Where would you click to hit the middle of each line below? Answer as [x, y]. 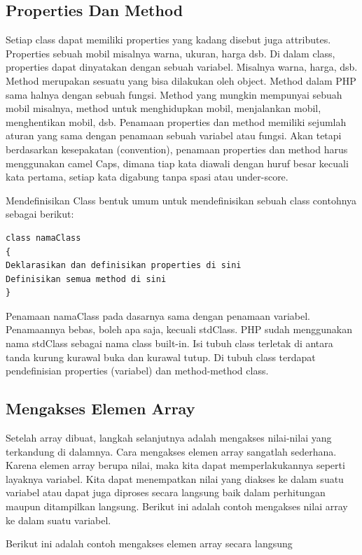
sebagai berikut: [40, 214]
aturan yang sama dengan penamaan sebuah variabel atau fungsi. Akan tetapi [174, 135]
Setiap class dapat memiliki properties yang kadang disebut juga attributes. [168, 40]
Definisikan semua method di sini [86, 279]
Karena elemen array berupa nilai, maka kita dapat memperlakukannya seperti [175, 465]
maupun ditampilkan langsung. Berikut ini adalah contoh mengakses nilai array [177, 506]
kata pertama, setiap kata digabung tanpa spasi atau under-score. [147, 177]
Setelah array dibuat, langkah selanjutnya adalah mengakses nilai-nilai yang [169, 438]
